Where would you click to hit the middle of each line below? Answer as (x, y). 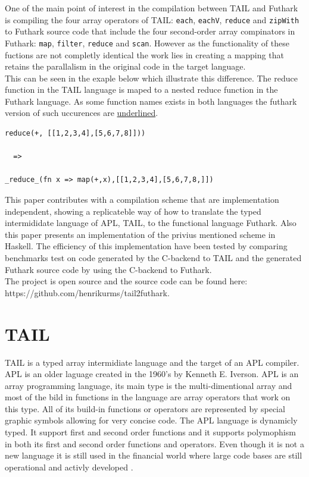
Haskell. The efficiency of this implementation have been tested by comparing (146, 246)
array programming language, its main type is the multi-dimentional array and (149, 385)
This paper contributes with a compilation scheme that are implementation (142, 200)
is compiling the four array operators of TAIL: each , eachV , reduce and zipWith (152, 19)
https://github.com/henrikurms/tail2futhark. (87, 292)
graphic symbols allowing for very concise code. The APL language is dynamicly (151, 420)
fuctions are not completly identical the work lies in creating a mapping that (144, 54)
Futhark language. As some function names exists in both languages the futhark (151, 101)
